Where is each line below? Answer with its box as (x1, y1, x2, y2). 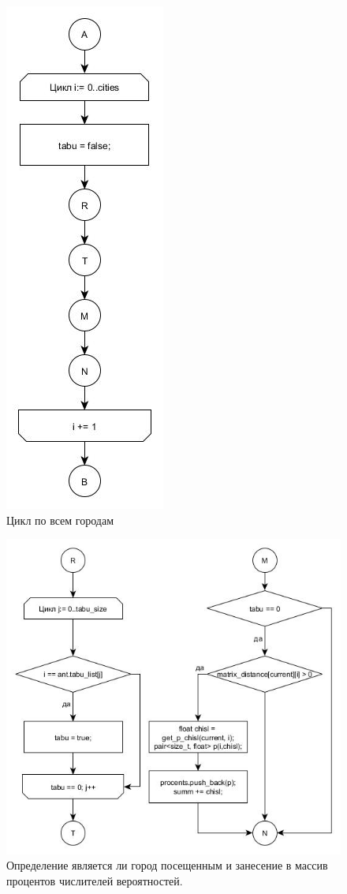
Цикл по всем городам (6, 511, 114, 528)
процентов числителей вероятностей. (6, 872, 183, 888)
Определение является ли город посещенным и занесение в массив (6, 857, 328, 873)
